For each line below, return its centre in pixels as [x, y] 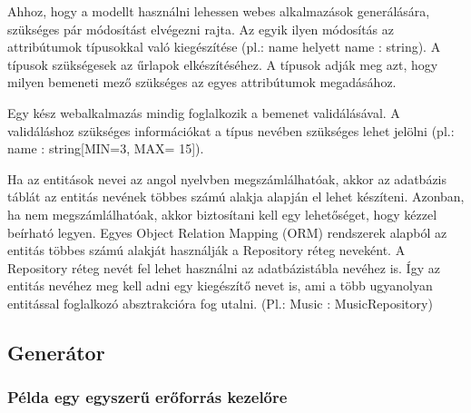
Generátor [56, 352]
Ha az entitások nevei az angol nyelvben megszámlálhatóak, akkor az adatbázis [227, 178]
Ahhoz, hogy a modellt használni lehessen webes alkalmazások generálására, [219, 11]
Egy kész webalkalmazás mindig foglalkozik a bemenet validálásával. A [204, 112]
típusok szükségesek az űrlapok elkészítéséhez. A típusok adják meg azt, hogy [223, 64]
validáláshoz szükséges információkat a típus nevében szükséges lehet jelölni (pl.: [231, 130]
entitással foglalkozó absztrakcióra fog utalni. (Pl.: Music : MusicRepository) [220, 303]
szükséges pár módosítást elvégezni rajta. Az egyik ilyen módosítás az [201, 29]
